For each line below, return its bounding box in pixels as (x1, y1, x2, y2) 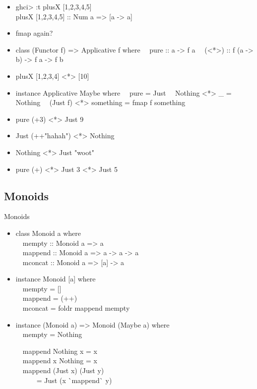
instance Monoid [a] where (15, 274, 96, 284)
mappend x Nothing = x (22, 355, 97, 366)
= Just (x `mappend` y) (36, 375, 112, 385)
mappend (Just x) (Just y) (22, 365, 104, 376)
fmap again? (15, 28, 53, 38)
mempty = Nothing (22, 329, 82, 339)
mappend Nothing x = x (22, 345, 97, 356)
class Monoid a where (15, 227, 81, 238)
